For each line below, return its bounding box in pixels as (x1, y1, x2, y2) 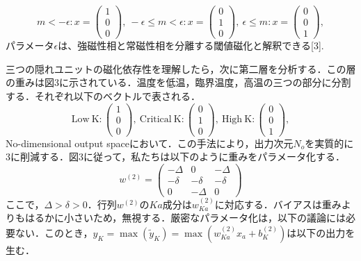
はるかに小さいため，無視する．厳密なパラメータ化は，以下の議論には (24, 210, 346, 225)
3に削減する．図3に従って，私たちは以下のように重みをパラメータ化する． (6, 149, 345, 164)
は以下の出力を (287, 226, 355, 240)
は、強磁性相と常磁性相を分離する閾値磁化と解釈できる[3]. (58, 38, 324, 53)
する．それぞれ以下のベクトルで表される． (6, 88, 200, 103)
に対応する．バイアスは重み (214, 196, 342, 211)
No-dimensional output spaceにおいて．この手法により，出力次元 (6, 135, 294, 150)
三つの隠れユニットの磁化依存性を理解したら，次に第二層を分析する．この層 (6, 61, 356, 76)
